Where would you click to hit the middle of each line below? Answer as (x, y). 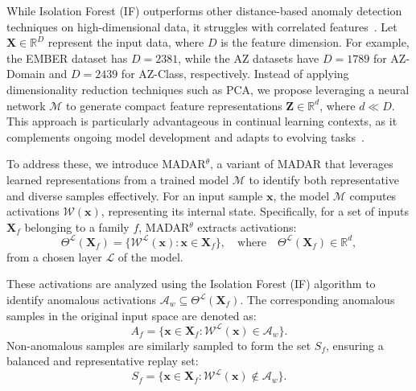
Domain (26, 74)
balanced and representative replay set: (103, 361)
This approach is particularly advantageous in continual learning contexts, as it (202, 121)
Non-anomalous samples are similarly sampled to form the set (159, 345)
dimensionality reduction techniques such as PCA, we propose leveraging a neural (208, 89)
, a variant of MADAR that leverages (302, 164)
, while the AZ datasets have (249, 58)
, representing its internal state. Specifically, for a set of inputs (255, 211)
